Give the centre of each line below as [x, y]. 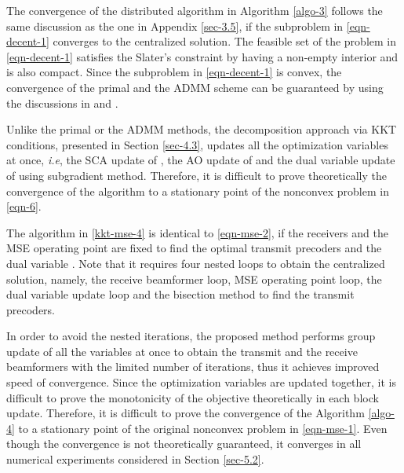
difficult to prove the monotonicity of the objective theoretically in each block [193, 397]
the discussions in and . [62, 103]
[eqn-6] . [24, 206]
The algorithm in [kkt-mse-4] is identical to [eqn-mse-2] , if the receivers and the [197, 232]
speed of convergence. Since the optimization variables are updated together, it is [201, 382]
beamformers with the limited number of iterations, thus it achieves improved [193, 367]
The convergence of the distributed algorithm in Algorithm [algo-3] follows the [195, 10]
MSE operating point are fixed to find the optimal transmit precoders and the [194, 248]
